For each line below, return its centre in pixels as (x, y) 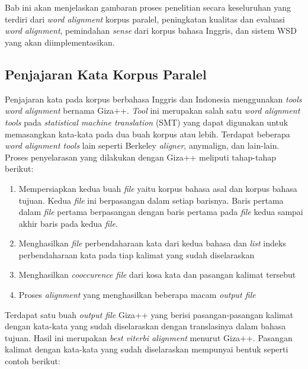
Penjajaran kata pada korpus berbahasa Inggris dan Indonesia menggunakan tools (153, 99)
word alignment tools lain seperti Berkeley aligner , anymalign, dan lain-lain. (142, 145)
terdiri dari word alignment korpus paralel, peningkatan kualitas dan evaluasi (145, 19)
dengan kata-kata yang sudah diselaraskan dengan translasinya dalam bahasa (145, 326)
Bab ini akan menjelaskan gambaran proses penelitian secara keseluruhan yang (148, 7)
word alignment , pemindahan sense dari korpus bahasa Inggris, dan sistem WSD (151, 31)
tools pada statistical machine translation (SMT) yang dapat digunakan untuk (147, 122)
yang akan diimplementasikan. (60, 42)
